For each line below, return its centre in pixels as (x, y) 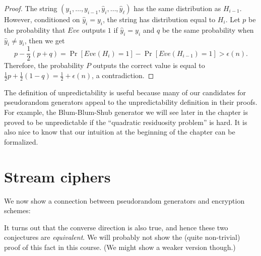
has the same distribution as (177, 8)
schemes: (17, 210)
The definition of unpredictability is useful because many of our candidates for (125, 92)
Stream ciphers (57, 176)
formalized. (21, 141)
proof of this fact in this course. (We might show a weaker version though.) (120, 247)
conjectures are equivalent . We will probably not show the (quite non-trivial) (122, 237)
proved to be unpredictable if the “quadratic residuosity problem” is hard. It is (126, 122)
